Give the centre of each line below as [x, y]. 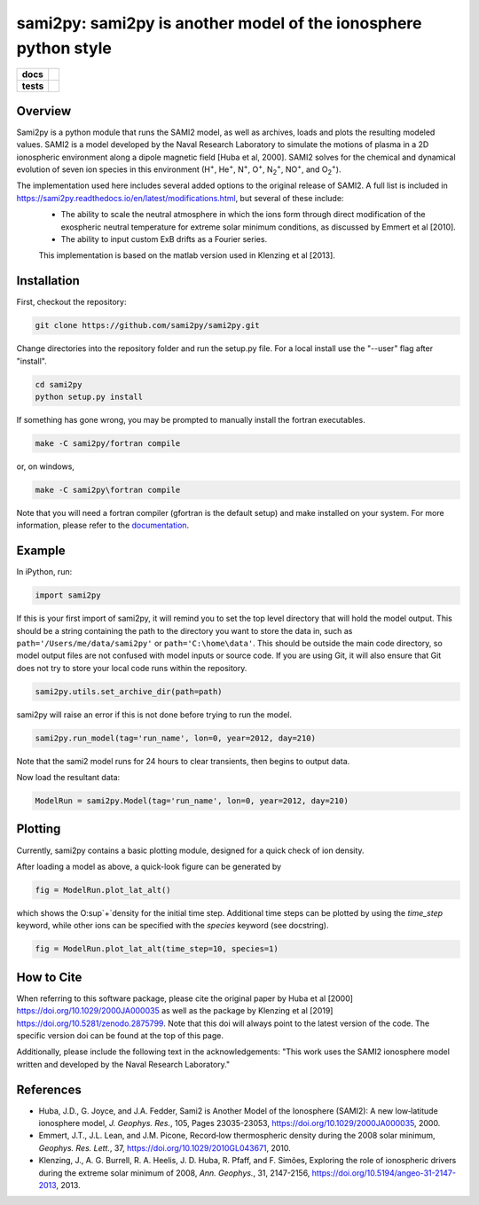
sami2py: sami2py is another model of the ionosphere [219, 23]
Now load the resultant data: [68, 778]
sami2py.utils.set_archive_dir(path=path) [129, 691]
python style [64, 48]
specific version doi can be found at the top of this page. [120, 1035]
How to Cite [49, 977]
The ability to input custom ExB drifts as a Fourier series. [164, 239]
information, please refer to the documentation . [103, 525]
